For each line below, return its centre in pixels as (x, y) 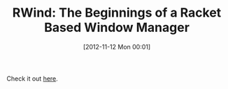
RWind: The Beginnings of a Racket (117, 13)
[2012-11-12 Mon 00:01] (117, 47)
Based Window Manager (117, 27)
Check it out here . (33, 79)
